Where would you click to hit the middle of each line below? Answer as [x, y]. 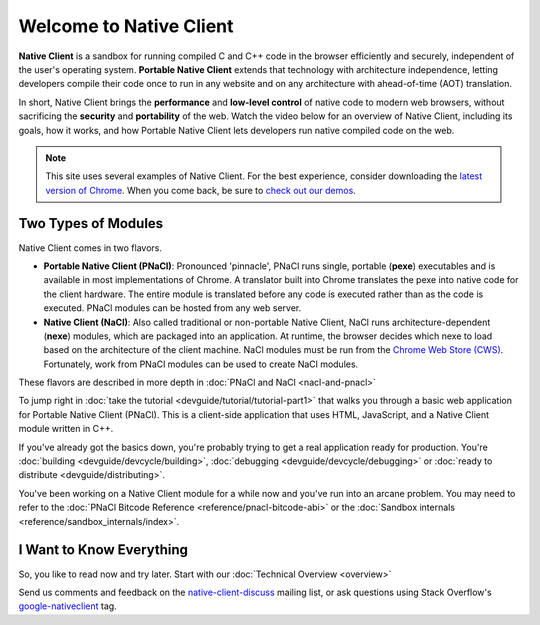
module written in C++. [66, 429]
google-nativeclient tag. [67, 606]
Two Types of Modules [91, 223]
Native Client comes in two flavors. [90, 247]
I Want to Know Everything [103, 550]
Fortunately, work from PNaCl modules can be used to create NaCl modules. [201, 364]
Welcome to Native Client [126, 26]
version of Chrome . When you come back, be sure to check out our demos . [201, 190]
